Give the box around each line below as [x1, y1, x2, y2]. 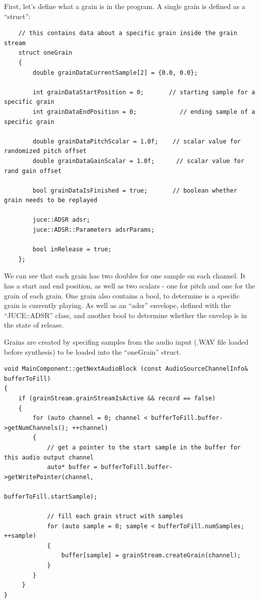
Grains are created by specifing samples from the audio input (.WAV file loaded [4, 337, 248, 347]
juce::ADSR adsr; [33, 216, 90, 224]
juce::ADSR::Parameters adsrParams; [33, 226, 155, 234]
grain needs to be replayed [4, 197, 98, 204]
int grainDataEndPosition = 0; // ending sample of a [33, 108, 255, 115]
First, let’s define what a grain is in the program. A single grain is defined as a [4, 1, 245, 11]
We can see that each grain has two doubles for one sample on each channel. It [4, 270, 246, 281]
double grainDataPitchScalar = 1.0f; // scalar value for [33, 137, 241, 145]
